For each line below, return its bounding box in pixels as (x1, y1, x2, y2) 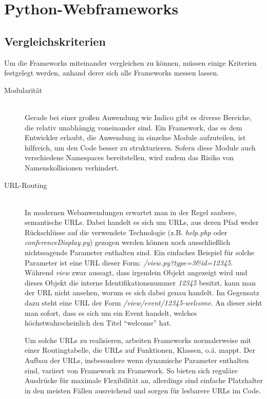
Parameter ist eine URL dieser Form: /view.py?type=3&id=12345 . (25, 257, 233, 268)
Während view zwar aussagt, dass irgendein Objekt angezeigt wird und (25, 267, 247, 278)
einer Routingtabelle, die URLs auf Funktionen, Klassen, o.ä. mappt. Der (25, 345, 255, 355)
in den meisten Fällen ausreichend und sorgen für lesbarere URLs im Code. (25, 385, 261, 395)
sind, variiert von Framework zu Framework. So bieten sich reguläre (25, 365, 238, 375)
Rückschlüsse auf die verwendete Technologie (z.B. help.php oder (25, 226, 227, 237)
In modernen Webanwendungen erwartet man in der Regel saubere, (25, 206, 237, 217)
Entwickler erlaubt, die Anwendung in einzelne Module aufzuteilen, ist (25, 132, 246, 143)
